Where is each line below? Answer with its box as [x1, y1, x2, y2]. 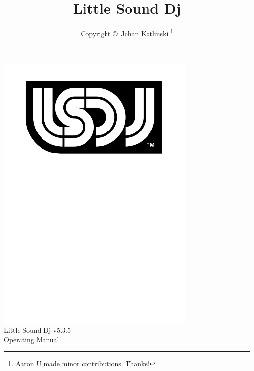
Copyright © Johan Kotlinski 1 [81, 27, 173, 38]
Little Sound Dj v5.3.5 [4, 325, 71, 335]
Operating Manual [4, 334, 59, 345]
